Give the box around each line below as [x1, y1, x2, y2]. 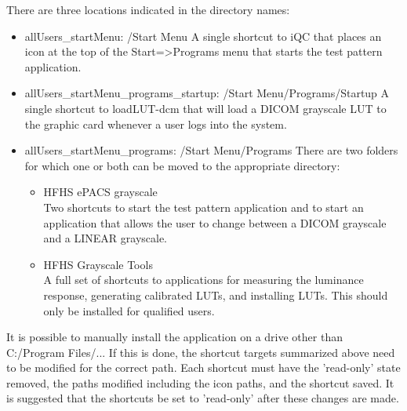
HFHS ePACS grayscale [43, 184, 158, 200]
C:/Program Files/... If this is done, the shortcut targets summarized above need [6, 344, 395, 360]
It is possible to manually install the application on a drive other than [6, 329, 343, 345]
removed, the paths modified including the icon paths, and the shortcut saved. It [6, 374, 394, 391]
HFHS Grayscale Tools [43, 256, 153, 272]
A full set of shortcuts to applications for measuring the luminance [43, 271, 364, 288]
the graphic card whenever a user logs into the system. [24, 115, 287, 132]
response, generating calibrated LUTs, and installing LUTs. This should [43, 286, 388, 303]
